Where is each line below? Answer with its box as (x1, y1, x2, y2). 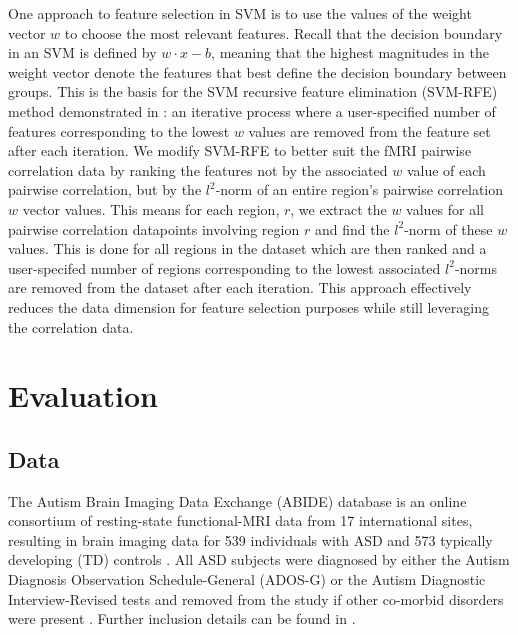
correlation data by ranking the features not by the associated (8, 159, 388, 180)
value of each (406, 159, 486, 180)
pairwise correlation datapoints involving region (8, 218, 300, 239)
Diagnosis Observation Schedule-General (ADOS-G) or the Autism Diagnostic (8, 569, 486, 590)
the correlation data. (8, 316, 134, 337)
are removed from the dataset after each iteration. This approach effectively (8, 277, 472, 298)
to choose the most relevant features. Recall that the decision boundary (64, 22, 503, 43)
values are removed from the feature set (248, 120, 491, 141)
